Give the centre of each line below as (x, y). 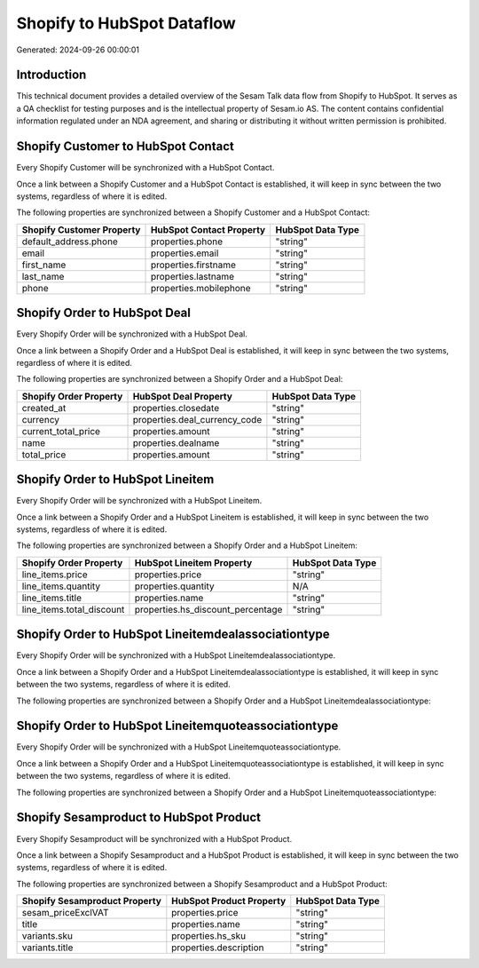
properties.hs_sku (209, 936)
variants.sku (47, 936)
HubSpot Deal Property (182, 396)
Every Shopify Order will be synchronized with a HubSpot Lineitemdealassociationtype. (176, 655)
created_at (44, 408)
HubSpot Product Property (229, 901)
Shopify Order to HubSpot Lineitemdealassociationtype (173, 635)
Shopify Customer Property (81, 229)
